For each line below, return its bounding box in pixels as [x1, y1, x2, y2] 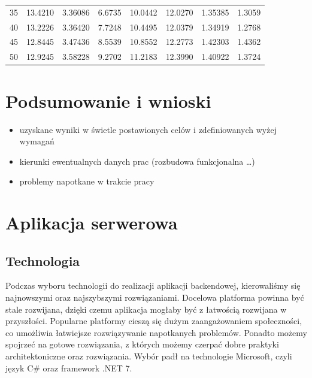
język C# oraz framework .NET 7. [5, 361, 132, 374]
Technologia [5, 251, 80, 270]
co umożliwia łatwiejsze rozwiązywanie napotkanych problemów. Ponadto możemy [5, 326, 307, 338]
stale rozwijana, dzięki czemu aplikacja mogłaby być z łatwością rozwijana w [5, 303, 287, 315]
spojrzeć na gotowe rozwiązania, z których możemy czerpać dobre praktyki [5, 338, 279, 350]
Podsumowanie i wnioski [5, 88, 211, 113]
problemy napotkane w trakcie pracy [19, 175, 155, 188]
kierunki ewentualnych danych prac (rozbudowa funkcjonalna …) [19, 155, 255, 167]
